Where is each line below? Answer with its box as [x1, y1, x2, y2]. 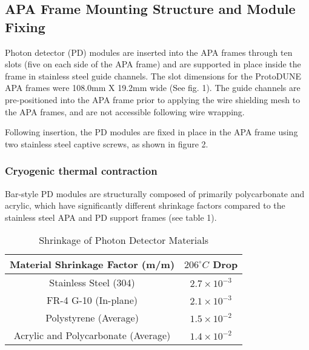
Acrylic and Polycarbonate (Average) [13, 328, 171, 343]
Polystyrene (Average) [45, 311, 139, 325]
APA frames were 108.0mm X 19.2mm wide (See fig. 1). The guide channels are [5, 81, 301, 94]
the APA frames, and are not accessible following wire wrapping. [5, 105, 245, 118]
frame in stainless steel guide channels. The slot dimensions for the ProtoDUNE [5, 69, 301, 82]
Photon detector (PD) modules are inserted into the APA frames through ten [5, 45, 293, 58]
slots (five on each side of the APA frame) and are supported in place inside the [5, 58, 301, 70]
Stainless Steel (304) [49, 275, 135, 290]
